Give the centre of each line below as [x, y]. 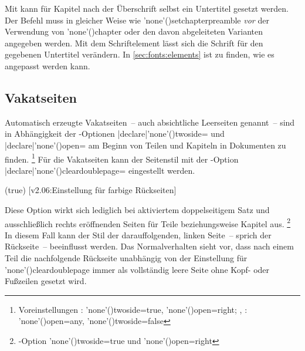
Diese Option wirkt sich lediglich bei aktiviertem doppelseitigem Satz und [137, 209]
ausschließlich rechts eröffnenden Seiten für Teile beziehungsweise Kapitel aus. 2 [148, 222]
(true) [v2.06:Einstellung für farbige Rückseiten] [91, 190]
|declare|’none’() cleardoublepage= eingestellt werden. [100, 170]
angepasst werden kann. [48, 65]
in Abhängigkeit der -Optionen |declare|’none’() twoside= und [115, 134]
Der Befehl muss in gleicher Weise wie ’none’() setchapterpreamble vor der [137, 20]
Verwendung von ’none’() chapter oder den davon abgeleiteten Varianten [134, 31]
